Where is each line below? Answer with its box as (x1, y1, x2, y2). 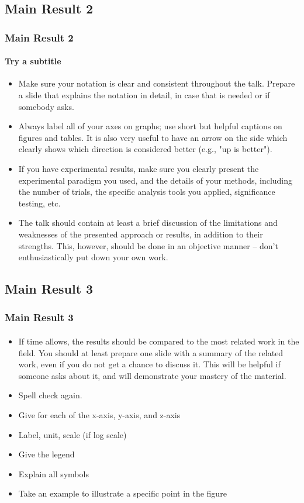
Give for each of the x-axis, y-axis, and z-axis (18, 408, 181, 421)
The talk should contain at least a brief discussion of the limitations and (18, 216, 278, 229)
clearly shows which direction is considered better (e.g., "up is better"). (18, 143, 272, 155)
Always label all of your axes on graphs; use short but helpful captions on (18, 120, 282, 132)
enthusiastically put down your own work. (18, 251, 168, 263)
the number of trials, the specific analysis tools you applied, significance (18, 185, 275, 198)
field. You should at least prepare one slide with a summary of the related (18, 346, 284, 359)
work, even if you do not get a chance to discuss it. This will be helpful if (18, 358, 281, 370)
